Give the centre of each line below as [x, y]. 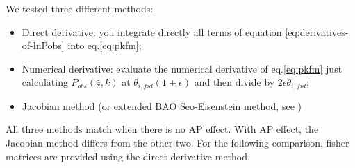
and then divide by [234, 82]
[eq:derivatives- [317, 31]
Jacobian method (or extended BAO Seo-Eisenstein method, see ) [162, 105]
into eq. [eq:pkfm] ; [105, 45]
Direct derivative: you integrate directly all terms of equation [152, 31]
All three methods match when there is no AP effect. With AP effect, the [162, 129]
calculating [45, 82]
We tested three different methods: [80, 8]
